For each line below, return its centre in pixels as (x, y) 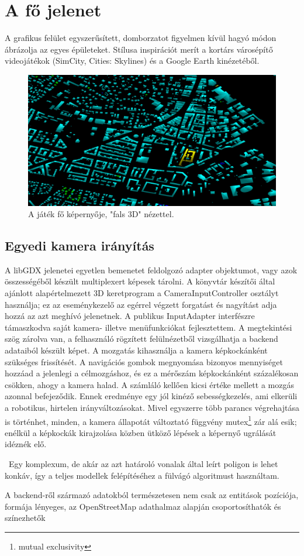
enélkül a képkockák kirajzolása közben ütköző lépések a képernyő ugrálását (141, 432)
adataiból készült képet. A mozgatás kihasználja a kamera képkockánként (136, 350)
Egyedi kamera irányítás (80, 246)
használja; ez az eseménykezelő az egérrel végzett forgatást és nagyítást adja (141, 304)
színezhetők (25, 518)
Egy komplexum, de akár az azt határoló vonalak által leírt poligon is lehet (143, 464)
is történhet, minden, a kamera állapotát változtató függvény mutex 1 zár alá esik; (151, 420)
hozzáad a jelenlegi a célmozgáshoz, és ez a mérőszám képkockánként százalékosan (152, 373)
